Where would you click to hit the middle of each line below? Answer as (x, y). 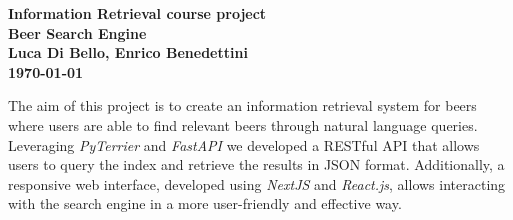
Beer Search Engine (77, 32)
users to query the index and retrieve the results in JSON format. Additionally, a (256, 164)
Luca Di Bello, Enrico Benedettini (128, 52)
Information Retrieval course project (137, 13)
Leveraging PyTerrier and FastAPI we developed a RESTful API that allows (244, 144)
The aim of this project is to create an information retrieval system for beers (242, 105)
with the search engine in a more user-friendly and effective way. (205, 203)
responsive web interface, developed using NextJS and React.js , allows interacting (257, 183)
